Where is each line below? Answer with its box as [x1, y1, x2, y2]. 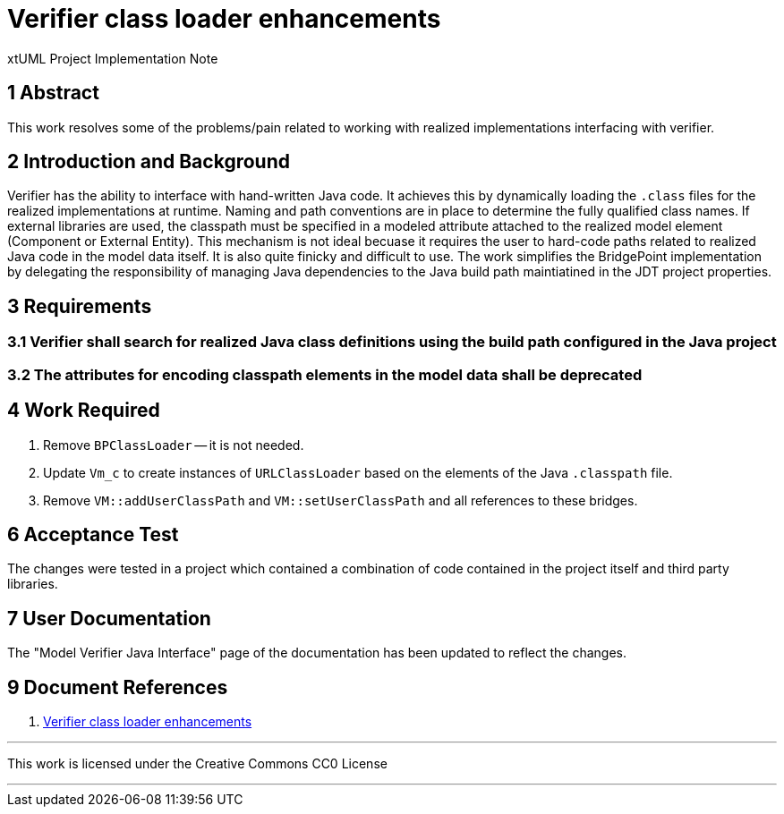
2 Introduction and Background [7, 150, 290, 174]
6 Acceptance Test [7, 522, 179, 546]
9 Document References [7, 675, 228, 699]
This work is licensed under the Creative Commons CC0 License [7, 756, 388, 772]
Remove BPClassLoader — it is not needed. [43, 437, 304, 453]
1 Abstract [7, 81, 99, 105]
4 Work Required [7, 399, 160, 422]
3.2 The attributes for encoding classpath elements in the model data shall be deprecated [7, 365, 643, 384]
